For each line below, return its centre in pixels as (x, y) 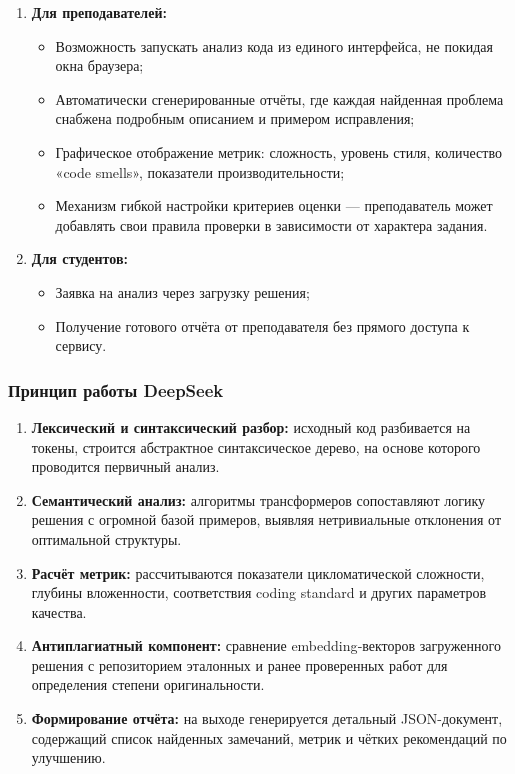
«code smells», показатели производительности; (200, 171)
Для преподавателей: (99, 12)
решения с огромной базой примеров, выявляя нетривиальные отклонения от (266, 519)
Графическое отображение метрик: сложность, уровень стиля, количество (278, 151)
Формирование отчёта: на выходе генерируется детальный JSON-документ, (267, 718)
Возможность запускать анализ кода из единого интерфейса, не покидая (274, 45)
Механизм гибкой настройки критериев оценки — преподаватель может (274, 205)
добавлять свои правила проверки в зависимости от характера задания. (271, 224)
